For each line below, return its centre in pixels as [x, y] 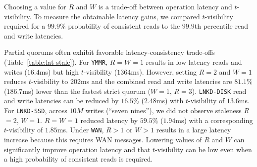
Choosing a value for [35, 6]
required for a [25, 26]
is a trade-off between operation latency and [165, 6]
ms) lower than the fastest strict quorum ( [86, 91]
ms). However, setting [164, 71]
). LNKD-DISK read [219, 91]
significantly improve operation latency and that [77, 149]
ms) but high [59, 71]
